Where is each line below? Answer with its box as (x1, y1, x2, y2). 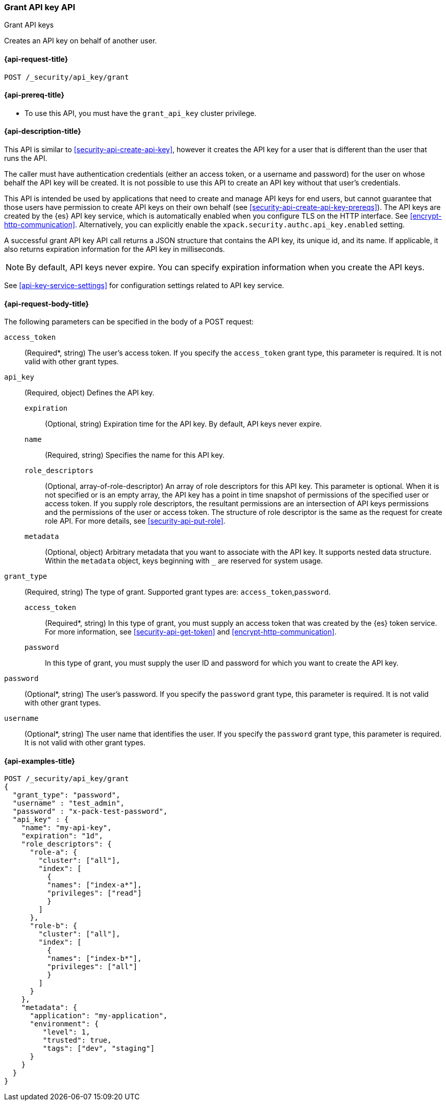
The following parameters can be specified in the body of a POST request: (4, 317, 254, 326)
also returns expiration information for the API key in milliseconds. (4, 245, 225, 254)
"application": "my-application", (30, 1012, 168, 1020)
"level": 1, (42, 1028, 90, 1037)
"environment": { (30, 1020, 99, 1028)
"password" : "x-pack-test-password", (12, 807, 168, 816)
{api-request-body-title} (4, 299, 89, 308)
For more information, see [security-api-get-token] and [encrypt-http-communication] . (45, 627, 337, 637)
